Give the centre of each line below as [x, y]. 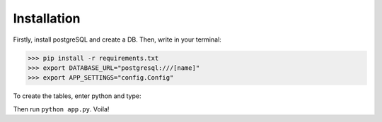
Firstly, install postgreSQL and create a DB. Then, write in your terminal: [117, 39]
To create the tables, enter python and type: [77, 96]
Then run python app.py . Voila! [61, 109]
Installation [47, 18]
